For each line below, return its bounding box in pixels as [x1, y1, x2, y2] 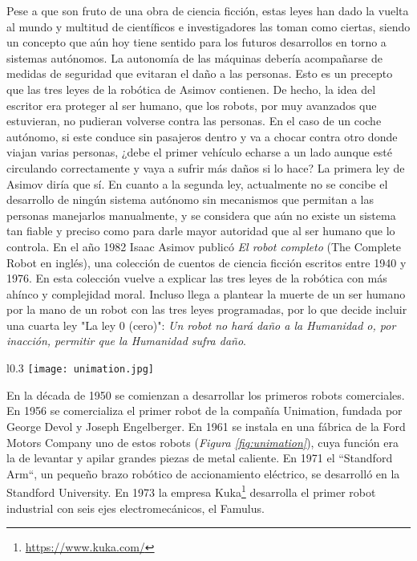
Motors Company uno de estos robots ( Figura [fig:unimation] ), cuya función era [6, 433, 399, 450]
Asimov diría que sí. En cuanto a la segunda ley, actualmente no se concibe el [6, 175, 388, 192]
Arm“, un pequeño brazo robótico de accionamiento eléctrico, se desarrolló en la [6, 465, 400, 482]
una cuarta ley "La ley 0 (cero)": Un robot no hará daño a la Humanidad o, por [6, 316, 396, 333]
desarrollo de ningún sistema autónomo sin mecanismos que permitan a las [6, 191, 374, 208]
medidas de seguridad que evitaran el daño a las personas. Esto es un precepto [6, 65, 393, 82]
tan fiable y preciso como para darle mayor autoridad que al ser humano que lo [6, 222, 395, 239]
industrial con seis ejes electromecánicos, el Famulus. [6, 499, 265, 516]
